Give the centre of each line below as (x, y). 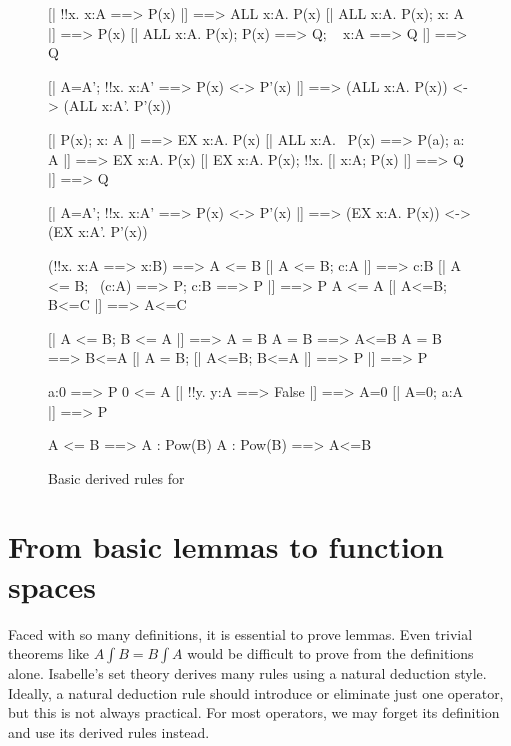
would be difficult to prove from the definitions (330, 653)
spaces (52, 585)
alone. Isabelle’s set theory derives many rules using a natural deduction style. (247, 673)
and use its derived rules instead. (109, 731)
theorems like (48, 653)
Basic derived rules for (116, 477)
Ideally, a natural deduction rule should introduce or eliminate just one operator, (256, 692)
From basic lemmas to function (226, 546)
